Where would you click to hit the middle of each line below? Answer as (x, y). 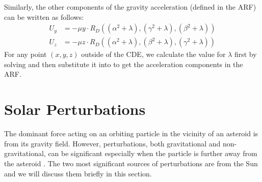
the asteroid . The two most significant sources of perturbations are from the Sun (131, 163)
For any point (25, 54)
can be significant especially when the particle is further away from (153, 153)
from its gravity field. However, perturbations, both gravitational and (112, 143)
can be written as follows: (44, 17)
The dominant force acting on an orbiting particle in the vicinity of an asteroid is (131, 133)
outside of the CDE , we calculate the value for (153, 54)
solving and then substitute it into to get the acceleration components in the (124, 64)
